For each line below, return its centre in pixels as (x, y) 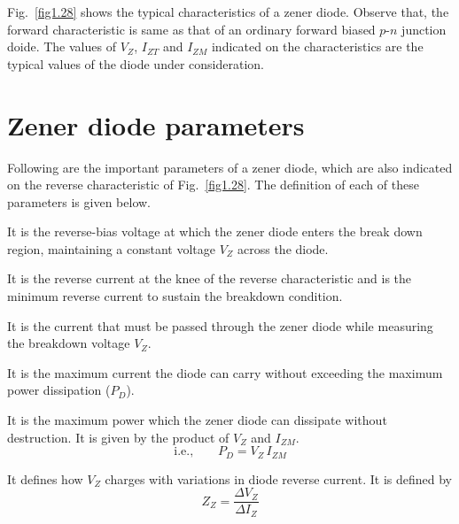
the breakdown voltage (69, 343)
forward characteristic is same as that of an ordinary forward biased (191, 29)
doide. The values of (62, 46)
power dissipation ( (59, 390)
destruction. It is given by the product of (118, 437)
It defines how (45, 478)
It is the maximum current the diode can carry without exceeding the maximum (225, 372)
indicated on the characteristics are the (317, 46)
